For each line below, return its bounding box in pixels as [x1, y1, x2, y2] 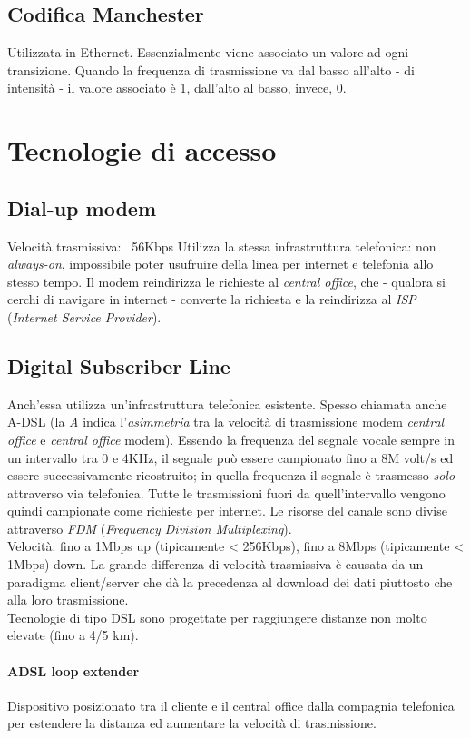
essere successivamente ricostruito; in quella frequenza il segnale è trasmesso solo [7, 466, 455, 485]
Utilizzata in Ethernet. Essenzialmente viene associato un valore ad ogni [7, 43, 409, 62]
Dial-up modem [7, 193, 157, 221]
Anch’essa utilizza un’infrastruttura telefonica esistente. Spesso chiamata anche [7, 394, 447, 413]
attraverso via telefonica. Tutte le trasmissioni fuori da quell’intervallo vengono [7, 483, 446, 502]
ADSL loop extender [7, 661, 140, 680]
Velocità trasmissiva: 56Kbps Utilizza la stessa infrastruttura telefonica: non [7, 236, 436, 255]
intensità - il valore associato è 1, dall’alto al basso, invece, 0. [7, 78, 347, 97]
